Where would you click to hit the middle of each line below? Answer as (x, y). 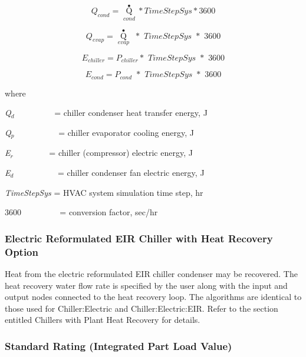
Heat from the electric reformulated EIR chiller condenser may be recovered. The (151, 273)
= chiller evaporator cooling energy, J (126, 132)
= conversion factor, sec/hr (109, 212)
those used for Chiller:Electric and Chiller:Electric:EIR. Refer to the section (142, 308)
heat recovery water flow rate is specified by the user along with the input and (146, 285)
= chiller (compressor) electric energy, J (121, 153)
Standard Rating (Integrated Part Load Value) (119, 346)
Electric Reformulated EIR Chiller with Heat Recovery (139, 238)
